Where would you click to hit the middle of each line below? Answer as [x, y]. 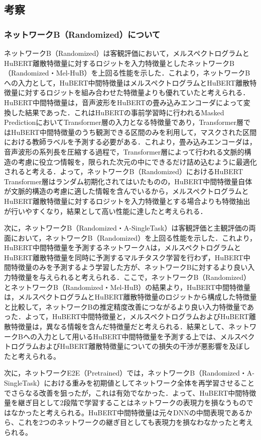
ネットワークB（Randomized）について [82, 34]
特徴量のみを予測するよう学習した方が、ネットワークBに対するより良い [129, 267]
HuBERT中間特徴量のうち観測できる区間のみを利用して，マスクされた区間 [134, 132]
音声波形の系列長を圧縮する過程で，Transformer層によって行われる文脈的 [124, 151]
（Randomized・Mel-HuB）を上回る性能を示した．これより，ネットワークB [127, 73]
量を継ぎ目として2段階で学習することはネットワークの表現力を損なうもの [125, 402]
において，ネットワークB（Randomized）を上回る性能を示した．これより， [134, 237]
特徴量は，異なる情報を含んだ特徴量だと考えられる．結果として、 [119, 326]
